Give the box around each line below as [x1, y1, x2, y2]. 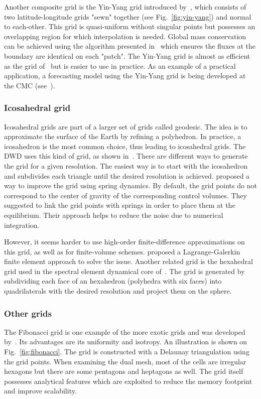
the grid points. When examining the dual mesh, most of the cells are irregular [4, 356, 246, 366]
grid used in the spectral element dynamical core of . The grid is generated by [4, 265, 245, 276]
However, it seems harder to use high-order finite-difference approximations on [4, 236, 245, 247]
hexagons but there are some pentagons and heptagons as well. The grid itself [4, 366, 243, 376]
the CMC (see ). [4, 80, 55, 90]
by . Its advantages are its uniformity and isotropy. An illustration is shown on [4, 336, 247, 347]
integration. [4, 219, 40, 230]
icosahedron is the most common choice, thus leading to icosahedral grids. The [4, 141, 246, 151]
